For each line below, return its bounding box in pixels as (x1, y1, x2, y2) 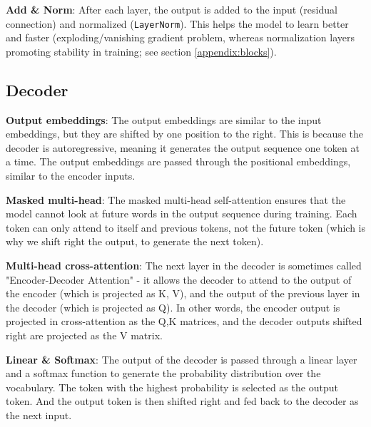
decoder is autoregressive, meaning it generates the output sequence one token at (6, 140, 360, 155)
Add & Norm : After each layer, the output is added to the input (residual (6, 2, 337, 16)
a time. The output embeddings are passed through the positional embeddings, (6, 154, 351, 169)
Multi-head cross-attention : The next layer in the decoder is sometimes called (6, 257, 362, 272)
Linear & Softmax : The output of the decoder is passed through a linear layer (6, 351, 357, 366)
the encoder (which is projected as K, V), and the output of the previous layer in (6, 286, 360, 301)
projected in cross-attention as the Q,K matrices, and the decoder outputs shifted (6, 314, 362, 329)
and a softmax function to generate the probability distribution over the (6, 366, 321, 381)
